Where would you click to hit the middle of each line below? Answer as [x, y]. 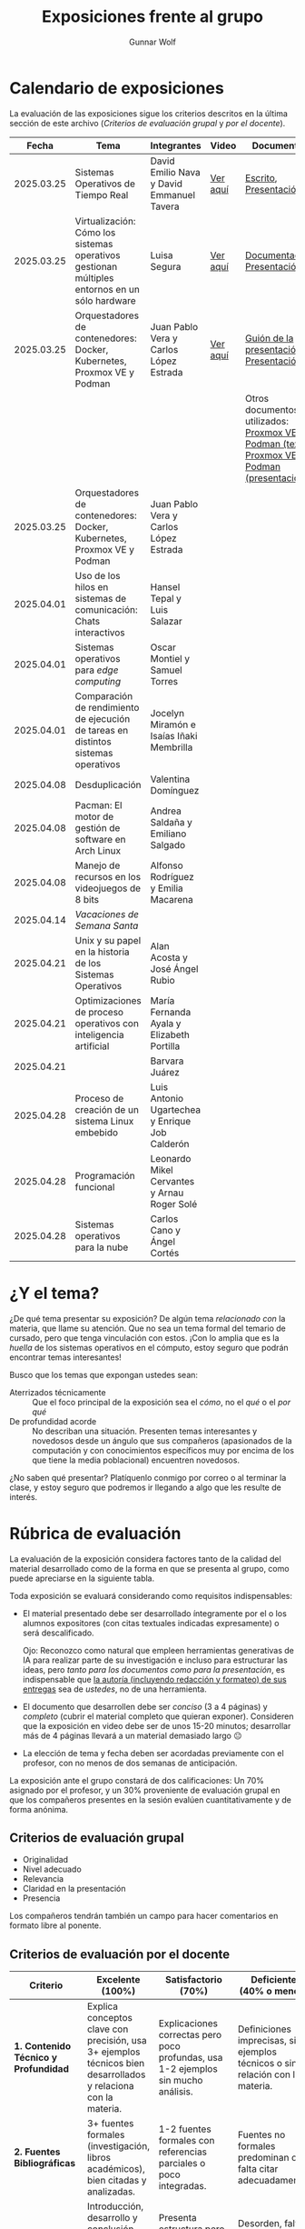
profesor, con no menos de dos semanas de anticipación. [130, 1763]
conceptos [110, 2018]
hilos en [92, 586]
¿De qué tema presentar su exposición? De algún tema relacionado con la [148, 1318]
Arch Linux [98, 850]
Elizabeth [170, 1035]
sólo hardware [105, 300]
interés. [24, 1496]
